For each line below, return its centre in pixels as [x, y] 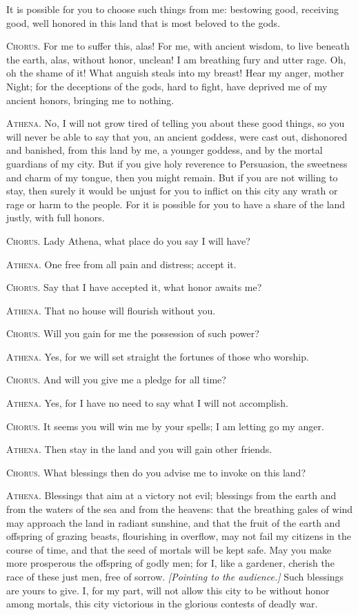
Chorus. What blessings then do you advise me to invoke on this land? [156, 472]
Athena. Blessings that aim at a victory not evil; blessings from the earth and [171, 495]
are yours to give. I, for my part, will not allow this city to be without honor [168, 590]
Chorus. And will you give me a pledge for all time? [116, 380]
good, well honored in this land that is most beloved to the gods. [143, 22]
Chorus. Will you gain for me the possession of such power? [133, 333]
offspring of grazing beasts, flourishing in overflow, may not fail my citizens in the [179, 536]
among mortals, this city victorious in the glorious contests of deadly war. [162, 604]
